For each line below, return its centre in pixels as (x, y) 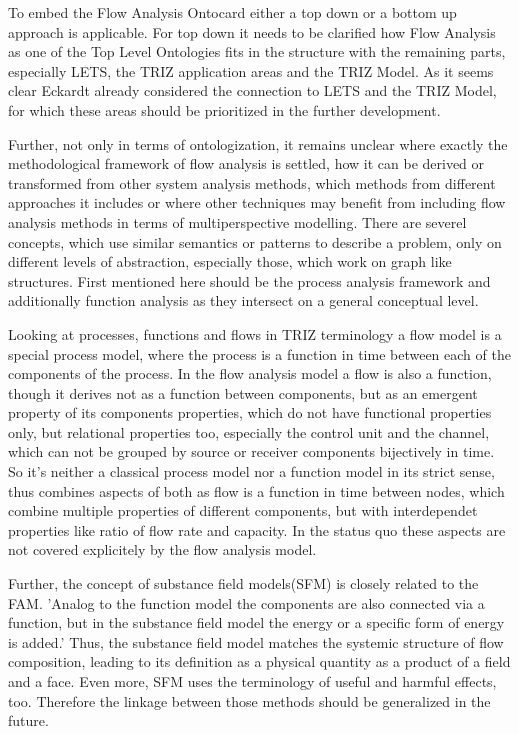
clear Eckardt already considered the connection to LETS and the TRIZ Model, (252, 90)
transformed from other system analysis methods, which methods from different (252, 182)
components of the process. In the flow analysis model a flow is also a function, (250, 373)
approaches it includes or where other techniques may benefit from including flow (257, 202)
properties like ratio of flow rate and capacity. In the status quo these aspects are (257, 529)
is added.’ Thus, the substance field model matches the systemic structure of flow (256, 641)
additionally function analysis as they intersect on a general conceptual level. (243, 300)
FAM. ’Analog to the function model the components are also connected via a (246, 602)
